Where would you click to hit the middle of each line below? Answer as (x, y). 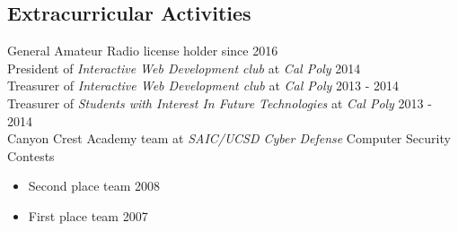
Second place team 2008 (94, 186)
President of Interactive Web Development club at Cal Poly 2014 (184, 68)
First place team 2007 (88, 215)
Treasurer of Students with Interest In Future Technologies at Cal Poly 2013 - (220, 103)
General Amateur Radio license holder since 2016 (143, 51)
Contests (31, 155)
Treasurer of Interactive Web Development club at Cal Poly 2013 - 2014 (203, 86)
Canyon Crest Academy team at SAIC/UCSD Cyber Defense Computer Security (229, 138)
